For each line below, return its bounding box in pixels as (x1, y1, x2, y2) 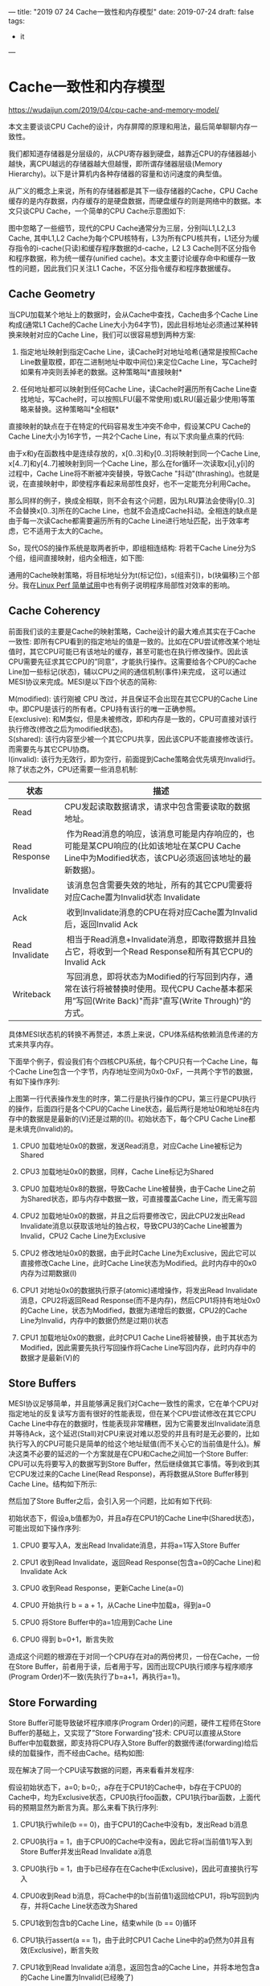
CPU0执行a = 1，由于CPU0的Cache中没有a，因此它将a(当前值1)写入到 (19, 1837, 253, 1847)
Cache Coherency (8, 604, 100, 618)
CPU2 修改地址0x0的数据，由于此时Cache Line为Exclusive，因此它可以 (19, 1248, 257, 1258)
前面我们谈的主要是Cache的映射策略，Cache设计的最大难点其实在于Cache (8, 626, 256, 636)
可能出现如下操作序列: (8, 1523, 82, 1533)
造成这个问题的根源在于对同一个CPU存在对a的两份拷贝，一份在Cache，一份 (8, 1652, 260, 1662)
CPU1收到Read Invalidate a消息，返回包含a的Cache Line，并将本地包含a (19, 1963, 260, 1972)
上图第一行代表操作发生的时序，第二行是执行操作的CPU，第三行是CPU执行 (8, 1094, 257, 1103)
